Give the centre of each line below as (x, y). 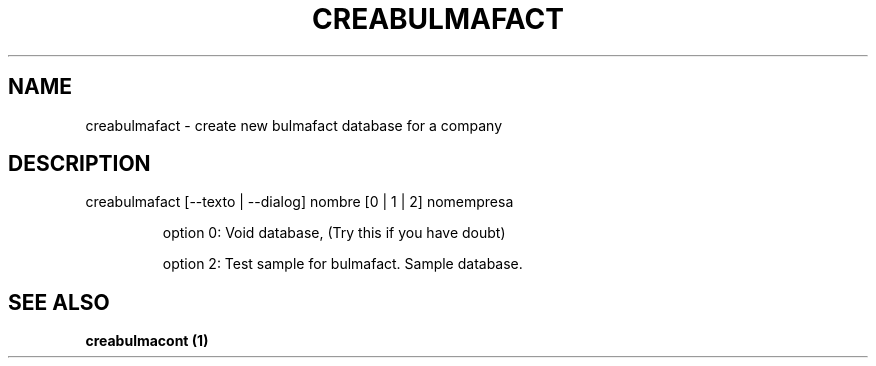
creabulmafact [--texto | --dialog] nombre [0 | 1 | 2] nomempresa (299, 202)
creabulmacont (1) (147, 341)
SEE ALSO (59, 302)
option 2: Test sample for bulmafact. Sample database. (342, 264)
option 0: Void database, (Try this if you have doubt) (334, 233)
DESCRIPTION (79, 164)
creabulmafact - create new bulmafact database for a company (294, 125)
